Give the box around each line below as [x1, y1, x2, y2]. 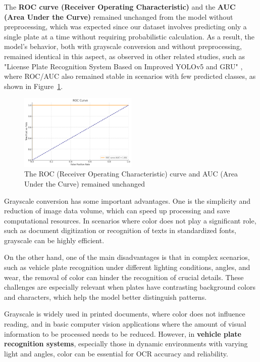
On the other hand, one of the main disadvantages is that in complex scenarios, [4, 252, 250, 262]
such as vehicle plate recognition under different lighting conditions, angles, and [4, 262, 250, 273]
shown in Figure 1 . [4, 80, 63, 91]
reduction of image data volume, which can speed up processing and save [4, 205, 230, 216]
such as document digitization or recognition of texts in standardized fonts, [4, 225, 236, 236]
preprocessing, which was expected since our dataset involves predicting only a [4, 21, 247, 32]
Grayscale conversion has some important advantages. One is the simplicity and [4, 195, 250, 206]
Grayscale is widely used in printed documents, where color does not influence [4, 308, 245, 319]
